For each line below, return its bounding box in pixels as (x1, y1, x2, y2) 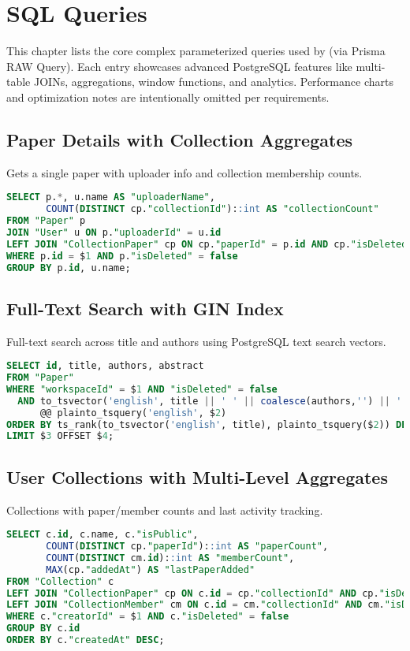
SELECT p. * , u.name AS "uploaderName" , (6, 192, 215, 203)
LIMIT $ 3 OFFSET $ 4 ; (6, 430, 114, 442)
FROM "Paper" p (6, 215, 86, 227)
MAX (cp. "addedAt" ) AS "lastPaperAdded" (46, 564, 255, 575)
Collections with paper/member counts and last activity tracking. (6, 501, 323, 518)
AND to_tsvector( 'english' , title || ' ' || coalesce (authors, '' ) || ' (17, 395, 402, 407)
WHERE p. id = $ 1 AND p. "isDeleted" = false (6, 250, 238, 262)
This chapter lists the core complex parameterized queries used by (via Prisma (6, 43, 386, 59)
